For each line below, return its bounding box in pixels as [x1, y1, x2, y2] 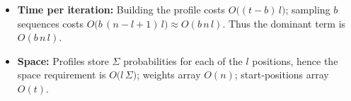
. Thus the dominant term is [222, 16, 346, 30]
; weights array [137, 67, 201, 82]
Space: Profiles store [17, 53, 109, 68]
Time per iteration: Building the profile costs [17, 2, 226, 16]
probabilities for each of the [123, 53, 243, 68]
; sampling [285, 2, 330, 16]
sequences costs [17, 16, 84, 30]
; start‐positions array [234, 67, 329, 82]
